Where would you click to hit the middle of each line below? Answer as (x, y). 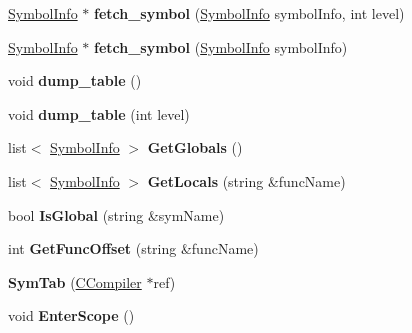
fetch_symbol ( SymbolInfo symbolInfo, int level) (249, 13)
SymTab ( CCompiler (75, 281)
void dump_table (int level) (99, 113)
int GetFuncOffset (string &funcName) (133, 248)
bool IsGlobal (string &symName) (116, 214)
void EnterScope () (71, 315)
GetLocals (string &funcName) (246, 180)
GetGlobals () (195, 147)
